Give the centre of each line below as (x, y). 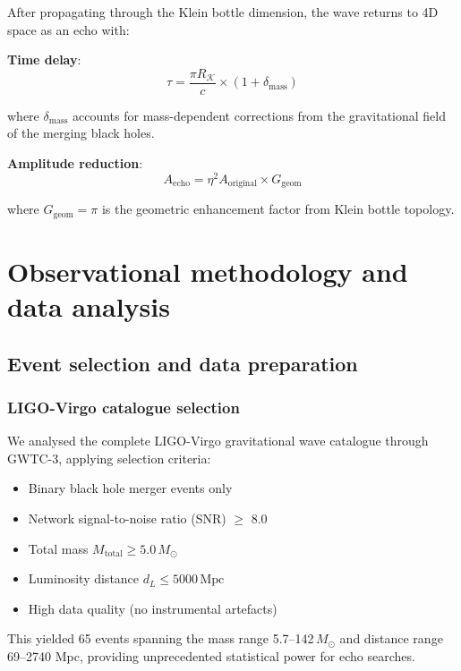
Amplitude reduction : (75, 163)
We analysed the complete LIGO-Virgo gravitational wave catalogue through (218, 441)
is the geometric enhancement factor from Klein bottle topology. (278, 209)
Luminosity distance (84, 578)
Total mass (58, 548)
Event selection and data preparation (183, 363)
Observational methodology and (208, 271)
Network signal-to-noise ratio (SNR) (127, 518)
